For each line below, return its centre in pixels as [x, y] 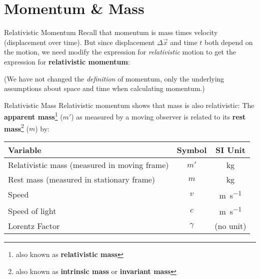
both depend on [229, 42]
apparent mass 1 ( [33, 116]
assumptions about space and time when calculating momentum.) [104, 88]
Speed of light [32, 210]
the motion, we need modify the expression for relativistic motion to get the [120, 52]
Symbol [192, 149]
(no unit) [230, 226]
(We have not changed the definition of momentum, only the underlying [114, 78]
